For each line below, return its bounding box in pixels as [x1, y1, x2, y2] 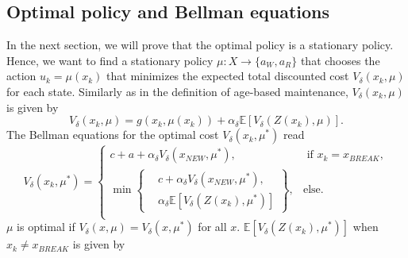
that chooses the [300, 52, 380, 68]
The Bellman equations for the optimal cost [6, 126, 219, 143]
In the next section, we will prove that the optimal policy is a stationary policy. [6, 37, 394, 53]
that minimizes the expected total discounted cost [106, 67, 349, 84]
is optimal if [17, 218, 75, 235]
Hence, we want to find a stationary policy [6, 52, 214, 68]
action [6, 67, 37, 84]
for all [198, 218, 227, 235]
